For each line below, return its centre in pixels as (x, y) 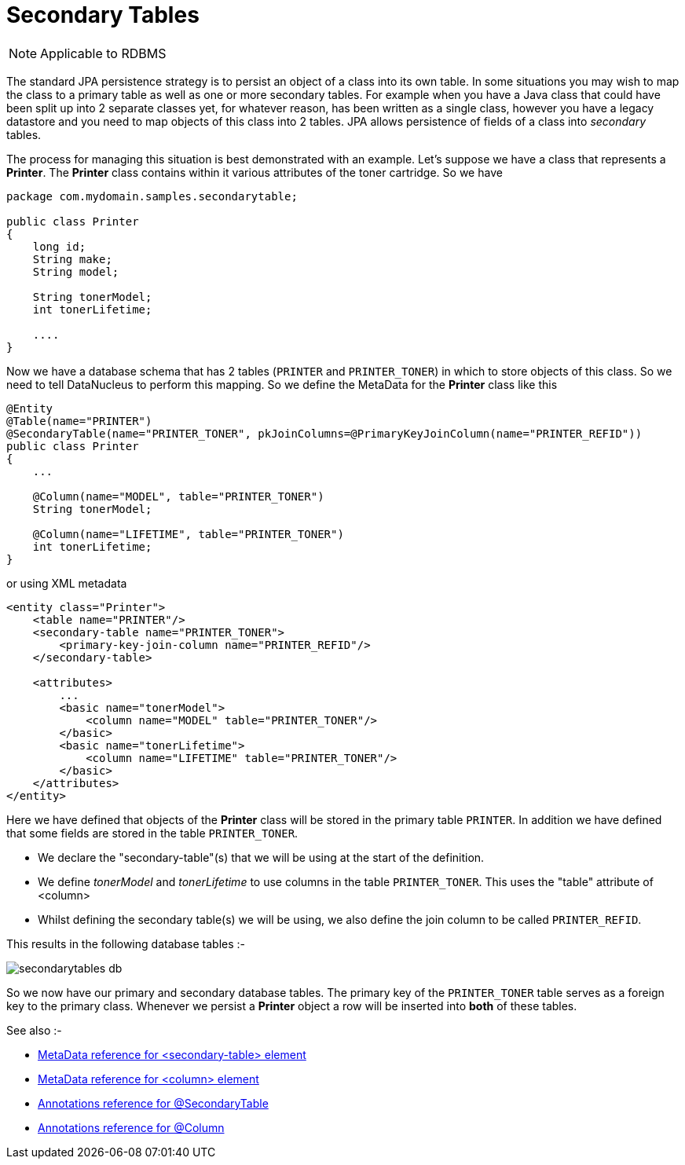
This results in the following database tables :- (126, 943)
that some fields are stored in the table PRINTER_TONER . (152, 833)
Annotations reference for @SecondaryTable (153, 1103)
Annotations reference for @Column (131, 1127)
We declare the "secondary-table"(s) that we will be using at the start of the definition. (261, 857)
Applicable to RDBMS (103, 53)
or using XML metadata (67, 583)
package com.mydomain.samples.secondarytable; (152, 196)
